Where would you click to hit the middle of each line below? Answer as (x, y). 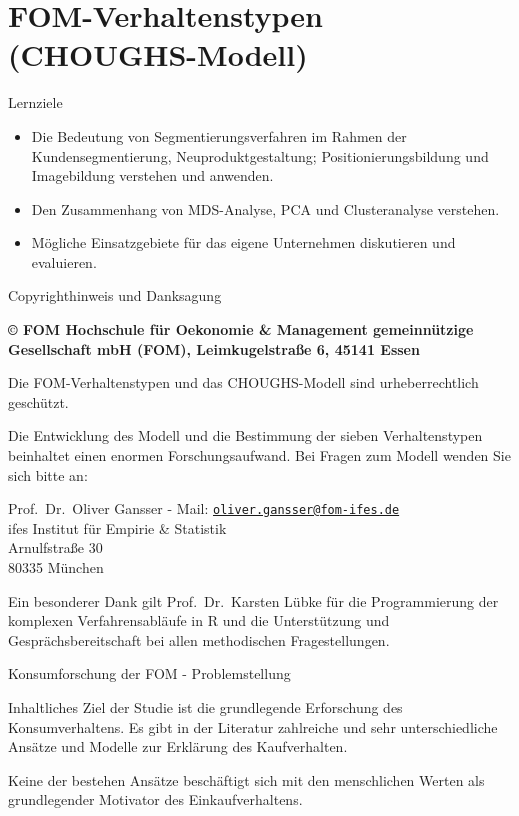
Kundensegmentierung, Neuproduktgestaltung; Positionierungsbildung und (260, 155)
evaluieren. (64, 261)
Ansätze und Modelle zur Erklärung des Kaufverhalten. (178, 746)
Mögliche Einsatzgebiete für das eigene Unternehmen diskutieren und (243, 242)
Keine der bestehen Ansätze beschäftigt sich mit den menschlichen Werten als (246, 779)
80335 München (56, 567)
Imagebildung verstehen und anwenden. (152, 175)
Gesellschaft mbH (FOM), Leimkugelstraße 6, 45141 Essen (214, 348)
